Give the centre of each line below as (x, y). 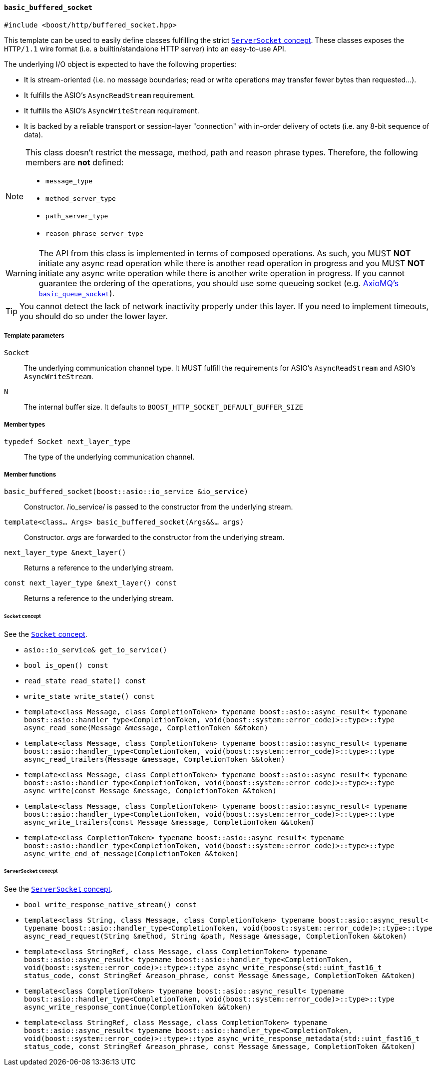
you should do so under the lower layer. (94, 316)
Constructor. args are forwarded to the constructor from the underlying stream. (154, 537)
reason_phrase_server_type (94, 233)
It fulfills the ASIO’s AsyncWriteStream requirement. (112, 110)
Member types (25, 424)
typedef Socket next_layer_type (67, 442)
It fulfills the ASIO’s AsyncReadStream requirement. (110, 95)
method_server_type (81, 198)
